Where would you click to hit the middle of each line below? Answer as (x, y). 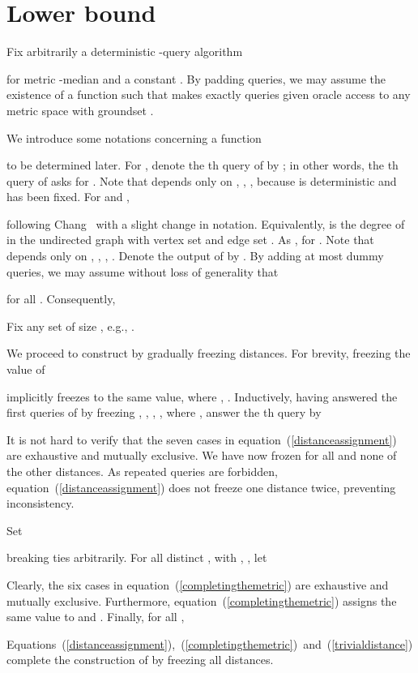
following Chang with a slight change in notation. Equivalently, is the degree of (206, 223)
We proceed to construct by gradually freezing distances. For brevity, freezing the (209, 353)
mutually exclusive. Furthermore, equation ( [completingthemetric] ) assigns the (202, 600)
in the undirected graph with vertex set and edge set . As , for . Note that (190, 240)
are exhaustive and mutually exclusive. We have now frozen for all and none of (202, 455)
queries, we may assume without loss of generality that (143, 271)
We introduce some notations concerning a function (134, 137)
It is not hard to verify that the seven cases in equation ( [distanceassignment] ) (202, 439)
